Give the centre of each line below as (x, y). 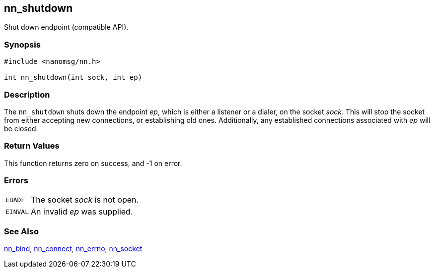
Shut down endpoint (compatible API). (66, 27)
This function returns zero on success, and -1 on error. (93, 163)
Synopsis (22, 44)
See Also (21, 231)
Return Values (32, 146)
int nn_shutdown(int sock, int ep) (73, 78)
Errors (16, 181)
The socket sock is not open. (85, 200)
